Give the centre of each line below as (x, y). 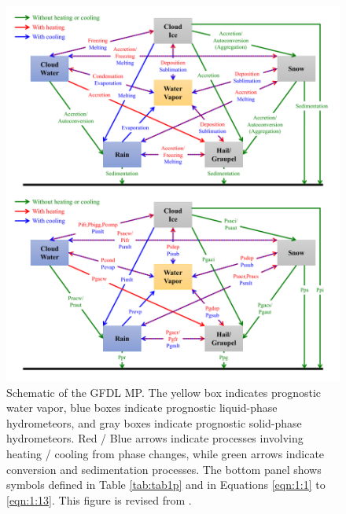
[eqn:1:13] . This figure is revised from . (99, 499)
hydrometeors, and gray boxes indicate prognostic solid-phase (154, 422)
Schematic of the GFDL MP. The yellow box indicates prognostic (164, 392)
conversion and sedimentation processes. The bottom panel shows (164, 469)
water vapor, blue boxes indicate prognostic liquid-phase (142, 408)
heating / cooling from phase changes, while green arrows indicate (166, 454)
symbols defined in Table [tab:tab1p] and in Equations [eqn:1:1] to (166, 485)
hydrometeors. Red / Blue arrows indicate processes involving (155, 438)
